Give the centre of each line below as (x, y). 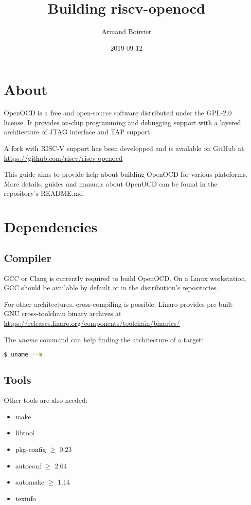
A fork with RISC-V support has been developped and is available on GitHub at (124, 148)
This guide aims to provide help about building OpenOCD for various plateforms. (126, 174)
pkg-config (31, 449)
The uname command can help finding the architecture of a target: (104, 339)
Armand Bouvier (126, 31)
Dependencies (51, 227)
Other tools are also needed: (46, 400)
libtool (25, 433)
